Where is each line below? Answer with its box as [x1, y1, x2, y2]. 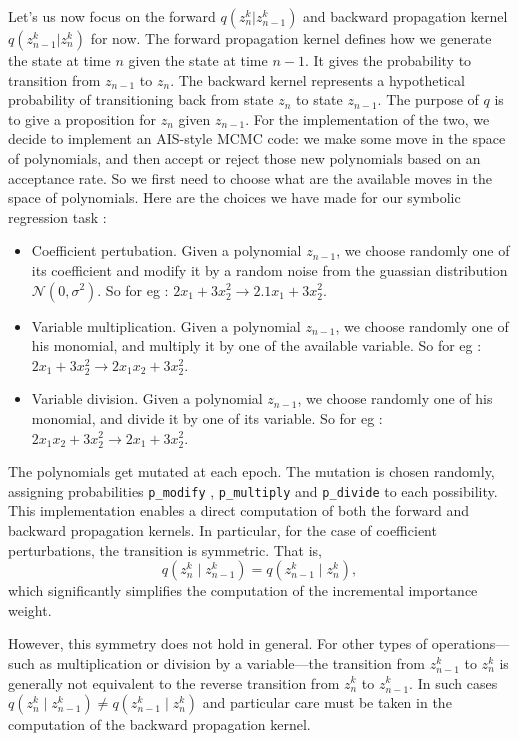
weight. [8, 599, 52, 620]
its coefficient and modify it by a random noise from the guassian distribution [31, 259, 508, 280]
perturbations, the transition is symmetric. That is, [8, 539, 323, 560]
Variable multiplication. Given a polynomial [31, 315, 301, 336]
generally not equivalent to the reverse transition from [8, 672, 340, 693]
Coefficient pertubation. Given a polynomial [31, 240, 302, 261]
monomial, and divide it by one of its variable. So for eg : [31, 407, 383, 428]
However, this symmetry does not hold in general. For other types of [8, 633, 428, 654]
